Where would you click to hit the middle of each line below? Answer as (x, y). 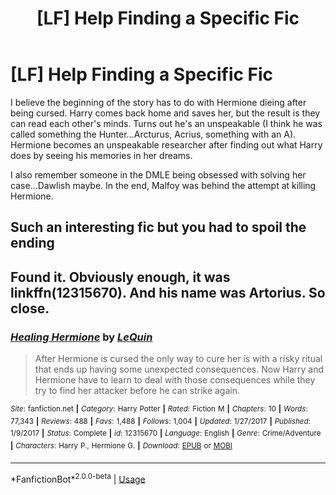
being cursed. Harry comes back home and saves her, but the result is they (165, 113)
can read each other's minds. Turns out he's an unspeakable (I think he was (166, 123)
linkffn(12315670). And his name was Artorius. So (168, 292)
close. (30, 308)
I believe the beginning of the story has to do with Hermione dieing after (158, 102)
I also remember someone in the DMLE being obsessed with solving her (158, 174)
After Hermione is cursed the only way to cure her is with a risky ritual (178, 359)
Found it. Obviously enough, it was (120, 277)
